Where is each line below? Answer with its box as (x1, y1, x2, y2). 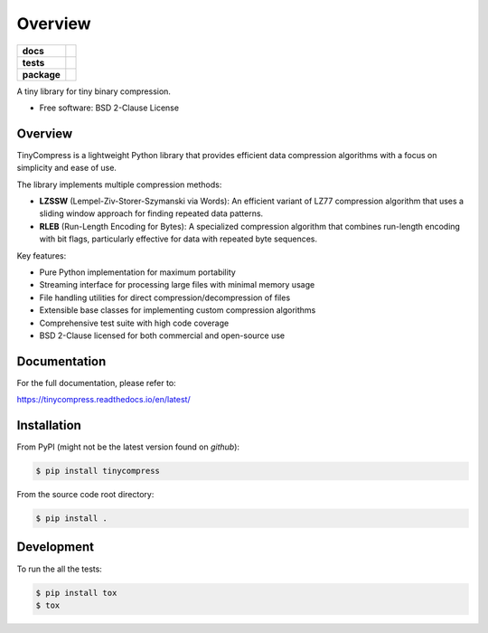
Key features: (16, 250, 67, 261)
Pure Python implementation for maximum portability (39, 267, 237, 278)
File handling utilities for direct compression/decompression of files (39, 292, 291, 303)
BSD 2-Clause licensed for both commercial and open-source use (39, 330, 286, 341)
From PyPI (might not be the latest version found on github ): (16, 441, 239, 452)
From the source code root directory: (16, 489, 155, 500)
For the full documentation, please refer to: (16, 377, 176, 388)
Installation (16, 418, 81, 433)
